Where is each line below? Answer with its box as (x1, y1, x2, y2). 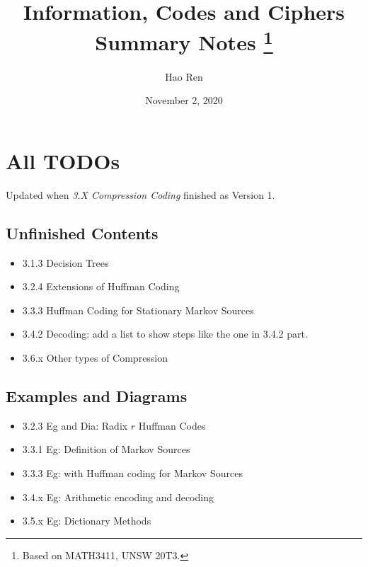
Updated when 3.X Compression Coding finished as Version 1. (6, 187, 275, 202)
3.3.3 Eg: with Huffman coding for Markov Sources (22, 465, 243, 480)
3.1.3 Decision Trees (22, 255, 109, 270)
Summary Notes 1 (95, 25, 273, 57)
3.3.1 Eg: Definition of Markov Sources (22, 442, 190, 457)
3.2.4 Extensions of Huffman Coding (22, 279, 180, 294)
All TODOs (6, 146, 120, 175)
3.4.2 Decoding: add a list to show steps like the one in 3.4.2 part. (22, 326, 308, 341)
